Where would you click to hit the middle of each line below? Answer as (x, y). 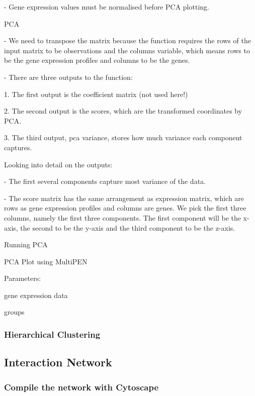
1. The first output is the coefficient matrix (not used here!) (96, 94)
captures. (18, 147)
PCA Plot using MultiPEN (46, 261)
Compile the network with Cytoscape (81, 387)
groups (14, 312)
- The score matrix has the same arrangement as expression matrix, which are (124, 198)
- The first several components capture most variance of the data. (105, 181)
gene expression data (36, 295)
